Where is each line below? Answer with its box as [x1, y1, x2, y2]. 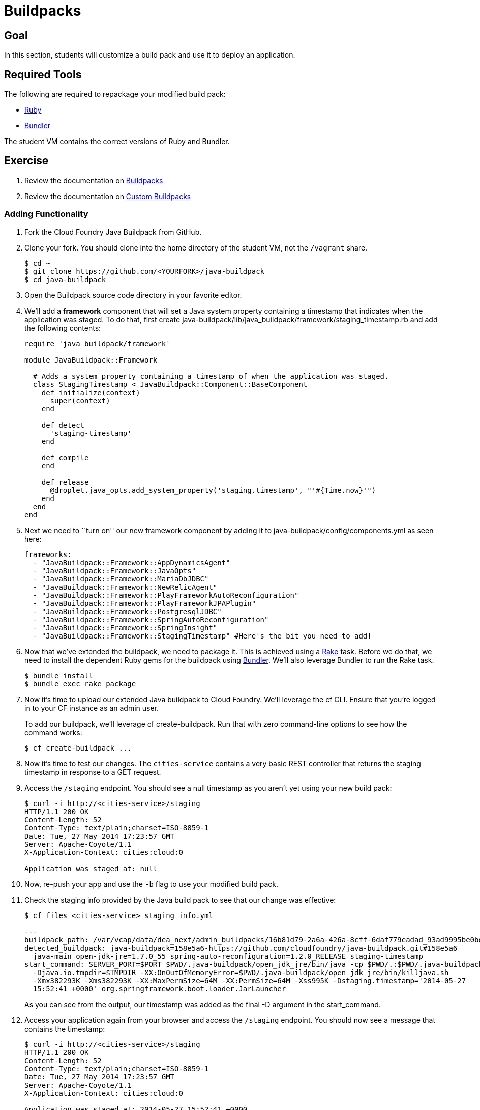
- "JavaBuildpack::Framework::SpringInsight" [33, 623, 218, 632]
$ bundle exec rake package [24, 679, 136, 688]
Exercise [4, 154, 49, 168]
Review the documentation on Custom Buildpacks [24, 191, 191, 201]
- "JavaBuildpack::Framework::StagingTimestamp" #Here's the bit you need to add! [33, 631, 372, 640]
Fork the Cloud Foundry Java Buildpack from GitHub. [24, 227, 202, 236]
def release [41, 478, 89, 486]
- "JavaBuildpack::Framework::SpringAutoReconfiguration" [33, 615, 269, 624]
